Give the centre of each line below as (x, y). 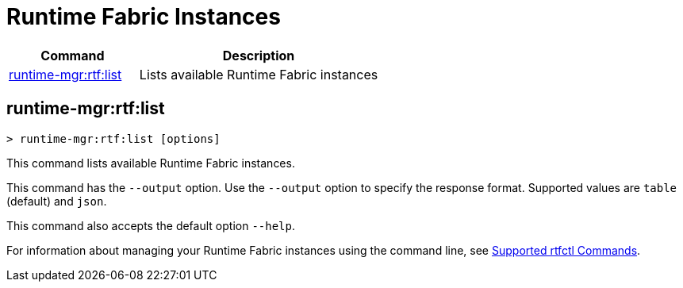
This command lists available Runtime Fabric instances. (151, 163)
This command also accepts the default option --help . (151, 225)
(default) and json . (57, 201)
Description (259, 55)
